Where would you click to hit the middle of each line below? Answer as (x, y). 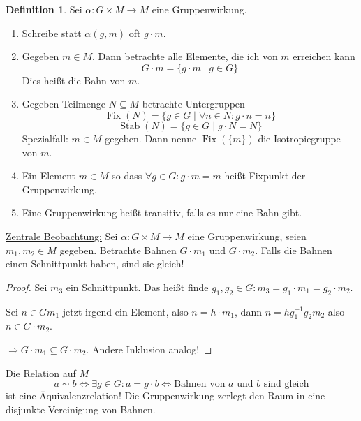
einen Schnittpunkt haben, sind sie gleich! (95, 264)
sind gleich (286, 384)
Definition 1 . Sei (44, 9)
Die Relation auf (41, 372)
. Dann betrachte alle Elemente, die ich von (185, 56)
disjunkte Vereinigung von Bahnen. (81, 409)
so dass (127, 176)
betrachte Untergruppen (193, 104)
